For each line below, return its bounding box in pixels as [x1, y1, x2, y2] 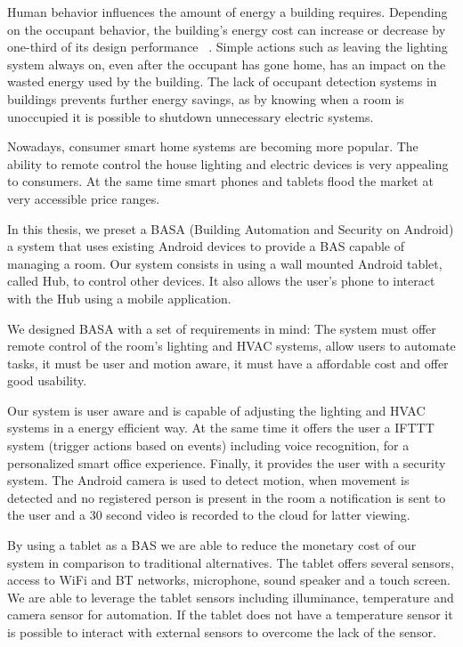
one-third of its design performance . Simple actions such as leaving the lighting [7, 37, 448, 56]
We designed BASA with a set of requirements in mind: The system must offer [7, 319, 436, 337]
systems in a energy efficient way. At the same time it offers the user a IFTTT [7, 418, 435, 437]
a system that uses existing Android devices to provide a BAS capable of [7, 237, 404, 255]
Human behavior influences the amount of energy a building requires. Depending [7, 3, 448, 20]
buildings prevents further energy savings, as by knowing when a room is [7, 89, 404, 108]
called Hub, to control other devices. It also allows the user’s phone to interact [7, 271, 435, 290]
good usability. [7, 371, 87, 390]
